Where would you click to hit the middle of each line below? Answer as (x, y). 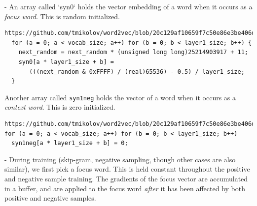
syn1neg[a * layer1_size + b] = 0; (70, 143)
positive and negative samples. (50, 198)
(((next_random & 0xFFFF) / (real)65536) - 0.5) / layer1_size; (137, 72)
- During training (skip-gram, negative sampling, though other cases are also (120, 159)
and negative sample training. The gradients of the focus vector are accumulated (126, 178)
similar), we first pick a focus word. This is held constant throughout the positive (127, 169)
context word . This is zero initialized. (60, 107)
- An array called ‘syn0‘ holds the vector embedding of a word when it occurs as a (128, 6)
